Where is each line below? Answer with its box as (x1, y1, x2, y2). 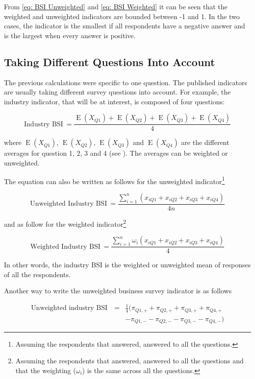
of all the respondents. (4, 269, 71, 279)
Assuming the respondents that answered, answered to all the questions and (15, 355, 244, 365)
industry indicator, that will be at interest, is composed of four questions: (4, 96, 225, 106)
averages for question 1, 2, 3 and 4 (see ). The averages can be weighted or (4, 148, 228, 158)
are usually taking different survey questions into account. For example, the (4, 87, 231, 97)
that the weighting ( (15, 365, 76, 375)
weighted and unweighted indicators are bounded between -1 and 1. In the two (4, 11, 240, 21)
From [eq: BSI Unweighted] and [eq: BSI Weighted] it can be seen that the (4, 1, 228, 11)
